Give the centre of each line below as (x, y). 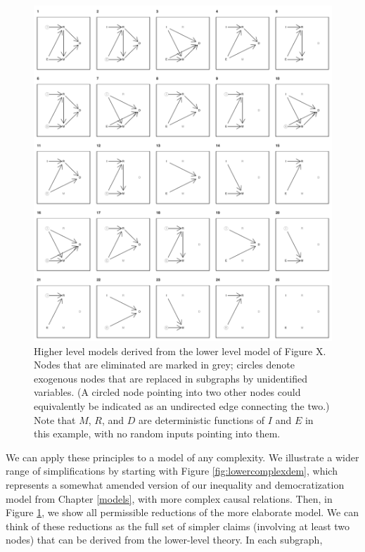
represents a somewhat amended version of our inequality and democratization (175, 485)
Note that (55, 419)
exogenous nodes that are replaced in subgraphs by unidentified (171, 378)
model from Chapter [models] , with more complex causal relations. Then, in (169, 498)
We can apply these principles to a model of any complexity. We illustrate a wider (182, 457)
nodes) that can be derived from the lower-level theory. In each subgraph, (164, 540)
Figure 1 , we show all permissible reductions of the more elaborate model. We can (182, 512)
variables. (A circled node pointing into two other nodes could (167, 392)
